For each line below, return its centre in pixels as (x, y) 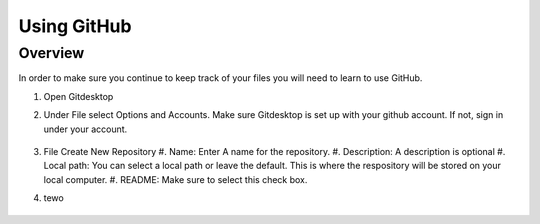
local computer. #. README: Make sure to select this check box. (175, 179)
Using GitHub (75, 26)
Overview (51, 53)
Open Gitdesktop (78, 96)
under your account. (85, 129)
